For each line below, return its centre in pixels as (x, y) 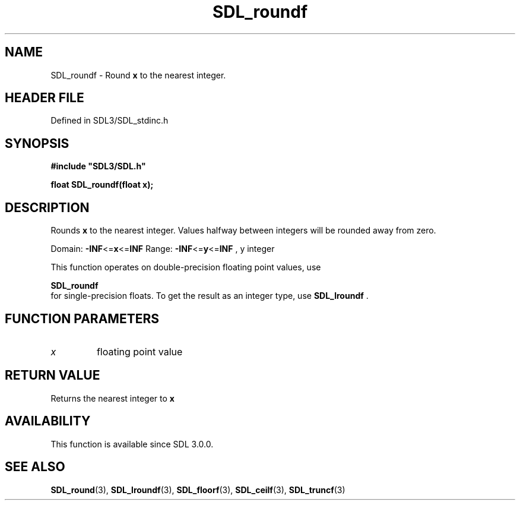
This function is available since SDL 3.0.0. (132, 444)
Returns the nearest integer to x (112, 398)
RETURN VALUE (53, 375)
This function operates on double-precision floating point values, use (186, 267)
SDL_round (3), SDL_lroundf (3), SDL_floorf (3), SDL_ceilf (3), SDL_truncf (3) (198, 490)
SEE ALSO (35, 467)
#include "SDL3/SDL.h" (98, 166)
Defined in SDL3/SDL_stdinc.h (110, 121)
